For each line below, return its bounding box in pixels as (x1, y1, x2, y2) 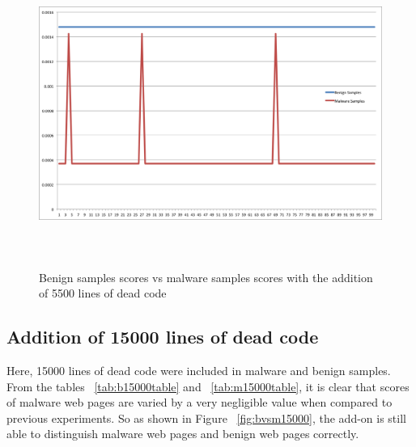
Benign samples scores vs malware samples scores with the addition (39, 268, 373, 285)
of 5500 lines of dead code (39, 285, 167, 302)
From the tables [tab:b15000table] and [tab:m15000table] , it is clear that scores (6, 377, 410, 394)
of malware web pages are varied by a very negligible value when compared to (6, 394, 393, 411)
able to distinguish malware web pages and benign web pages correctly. (6, 425, 359, 442)
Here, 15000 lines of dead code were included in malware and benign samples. (6, 361, 391, 378)
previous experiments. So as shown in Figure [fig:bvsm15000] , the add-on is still (6, 409, 406, 426)
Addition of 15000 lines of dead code (6, 324, 319, 349)
